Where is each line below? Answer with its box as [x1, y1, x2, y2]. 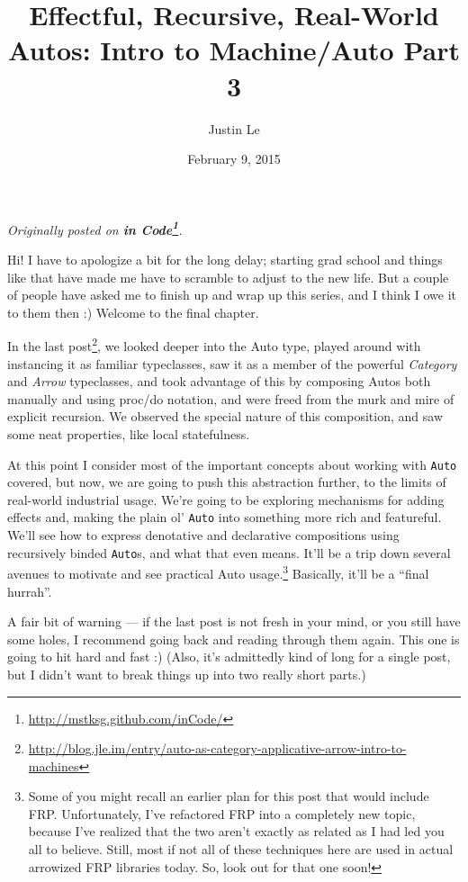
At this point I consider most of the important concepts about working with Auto [7, 454, 457, 473]
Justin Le [208, 119, 260, 138]
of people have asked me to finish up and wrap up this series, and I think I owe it [7, 285, 456, 304]
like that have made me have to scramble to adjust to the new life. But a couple [7, 267, 449, 286]
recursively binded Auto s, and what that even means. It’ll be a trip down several [7, 543, 451, 562]
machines [28, 756, 79, 775]
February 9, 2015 [187, 149, 281, 168]
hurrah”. [7, 581, 52, 600]
